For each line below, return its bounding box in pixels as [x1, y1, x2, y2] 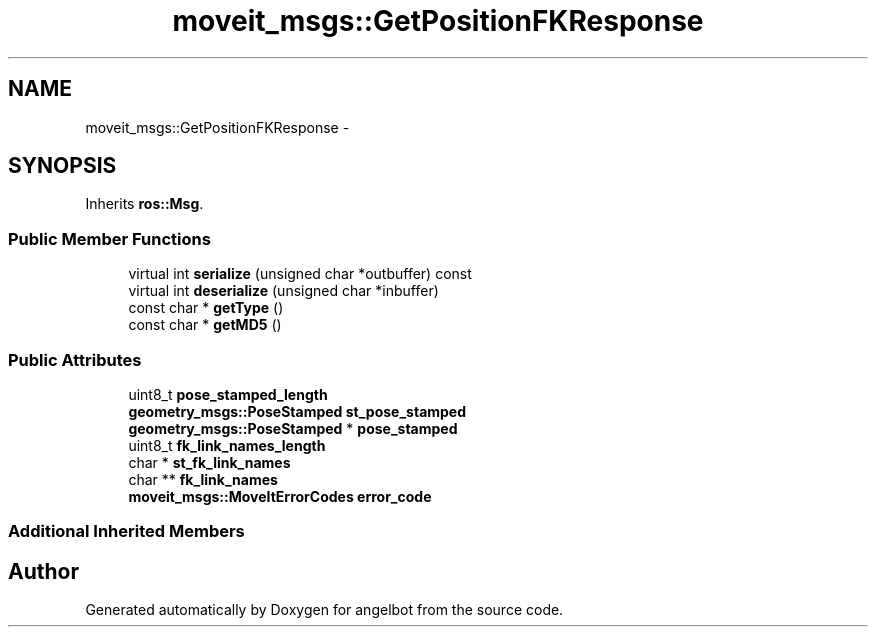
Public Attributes [8, 349, 142, 370]
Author [8, 558, 79, 584]
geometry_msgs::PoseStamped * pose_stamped [128, 419, 458, 437]
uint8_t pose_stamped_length [128, 385, 328, 403]
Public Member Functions [8, 228, 211, 249]
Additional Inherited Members [8, 521, 245, 542]
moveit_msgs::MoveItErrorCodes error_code [128, 487, 432, 505]
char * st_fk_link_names [128, 453, 291, 471]
